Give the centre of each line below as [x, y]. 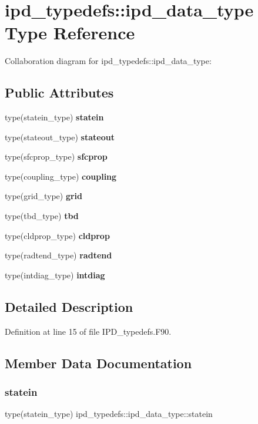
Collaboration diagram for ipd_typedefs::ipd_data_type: [108, 61]
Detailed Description [69, 306]
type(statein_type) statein [54, 117]
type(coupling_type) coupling [61, 176]
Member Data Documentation [98, 363]
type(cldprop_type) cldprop [57, 235]
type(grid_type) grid [44, 196]
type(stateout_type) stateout [60, 137]
